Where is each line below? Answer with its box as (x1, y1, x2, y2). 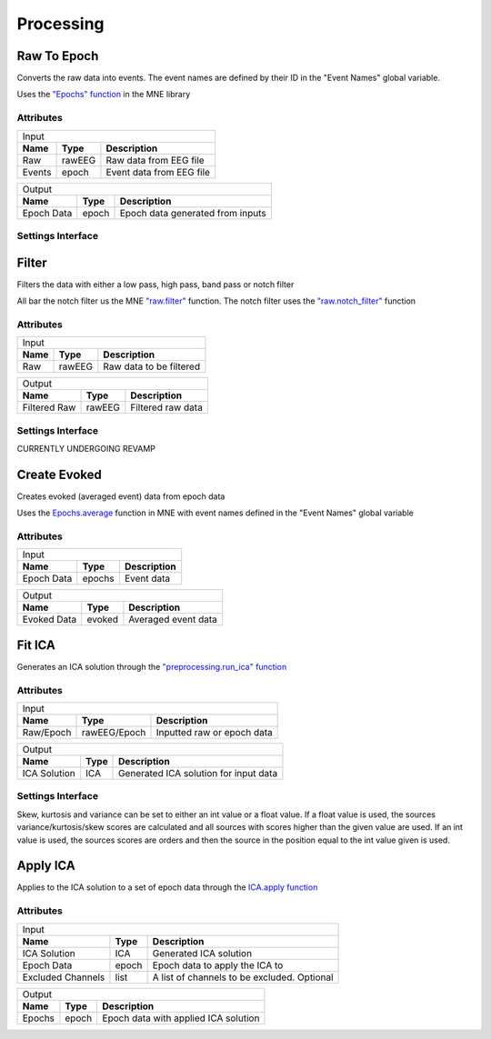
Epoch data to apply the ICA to (152, 959, 284, 972)
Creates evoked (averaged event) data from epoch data (16, 491, 225, 502)
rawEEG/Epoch (81, 726, 146, 739)
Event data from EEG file (105, 165, 211, 178)
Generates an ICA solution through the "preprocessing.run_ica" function (16, 661, 287, 672)
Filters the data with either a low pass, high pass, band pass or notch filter (16, 278, 295, 290)
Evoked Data (22, 614, 77, 626)
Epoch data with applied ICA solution (102, 1012, 260, 1024)
